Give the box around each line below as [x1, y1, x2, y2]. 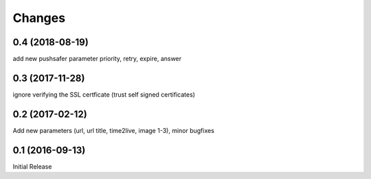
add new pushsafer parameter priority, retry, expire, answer [12, 55, 182, 63]
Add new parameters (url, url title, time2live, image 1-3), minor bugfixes [12, 126, 214, 134]
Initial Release [12, 162, 52, 171]
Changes [12, 10, 65, 25]
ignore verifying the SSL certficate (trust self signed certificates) [12, 90, 196, 99]
